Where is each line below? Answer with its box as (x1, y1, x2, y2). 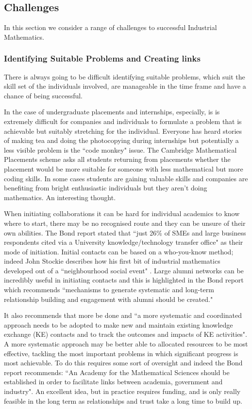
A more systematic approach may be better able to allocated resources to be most (4, 339, 248, 349)
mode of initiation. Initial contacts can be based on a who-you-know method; (4, 246, 234, 256)
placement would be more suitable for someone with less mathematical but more (4, 163, 243, 173)
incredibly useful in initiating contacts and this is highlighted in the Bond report (4, 275, 244, 285)
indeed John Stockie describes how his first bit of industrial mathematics (4, 256, 220, 266)
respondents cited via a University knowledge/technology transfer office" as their (4, 237, 243, 247)
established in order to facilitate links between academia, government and (4, 377, 223, 387)
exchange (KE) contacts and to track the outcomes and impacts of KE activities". (4, 329, 247, 339)
